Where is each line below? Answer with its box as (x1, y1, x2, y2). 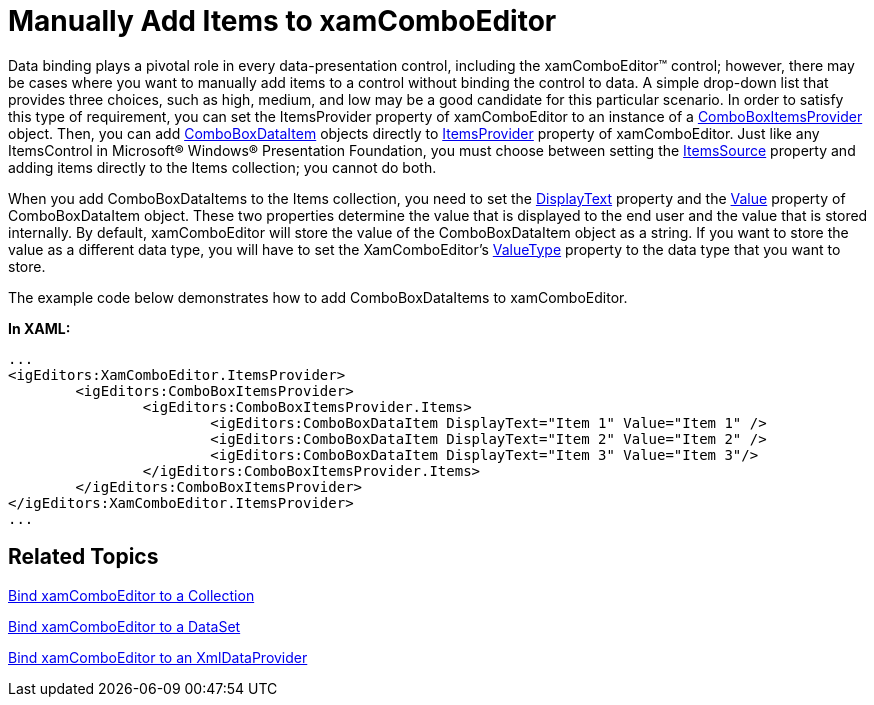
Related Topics (8, 544, 159, 570)
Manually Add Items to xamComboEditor (8, 4, 557, 38)
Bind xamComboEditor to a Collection (8, 586, 255, 604)
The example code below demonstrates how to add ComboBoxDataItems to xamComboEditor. (8, 288, 628, 306)
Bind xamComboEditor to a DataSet (8, 617, 241, 635)
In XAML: (8, 319, 71, 337)
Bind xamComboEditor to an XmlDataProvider (8, 648, 308, 666)
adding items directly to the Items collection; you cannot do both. (8, 158, 437, 176)
